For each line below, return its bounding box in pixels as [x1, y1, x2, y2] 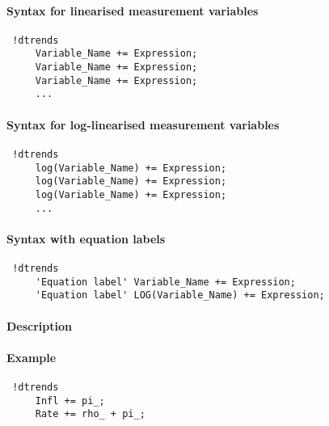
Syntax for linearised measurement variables [6, 2, 259, 19]
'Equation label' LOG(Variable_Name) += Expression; [35, 289, 325, 302]
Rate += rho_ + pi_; [35, 408, 146, 420]
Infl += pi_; [35, 394, 105, 407]
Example [6, 348, 57, 365]
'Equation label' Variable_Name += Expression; [35, 276, 296, 288]
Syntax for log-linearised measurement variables [6, 116, 280, 133]
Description [6, 317, 73, 334]
